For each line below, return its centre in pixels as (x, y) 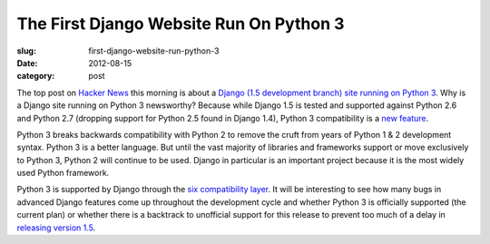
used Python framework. (63, 173)
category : (36, 76)
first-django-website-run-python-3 (154, 51)
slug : (26, 51)
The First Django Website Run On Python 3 (181, 24)
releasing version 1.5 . (56, 228)
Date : (27, 63)
